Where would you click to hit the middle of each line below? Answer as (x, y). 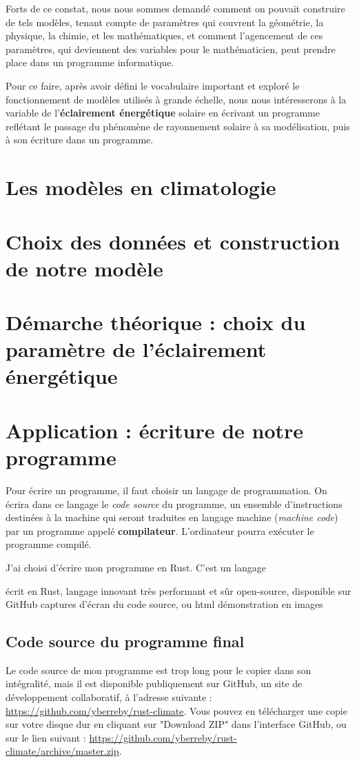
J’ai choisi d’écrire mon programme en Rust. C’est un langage (136, 567)
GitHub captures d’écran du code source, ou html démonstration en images (164, 604)
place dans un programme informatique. (90, 62)
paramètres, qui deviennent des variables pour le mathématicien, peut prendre (171, 49)
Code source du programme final (125, 641)
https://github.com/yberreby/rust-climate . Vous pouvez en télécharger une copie (176, 710)
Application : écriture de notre (155, 430)
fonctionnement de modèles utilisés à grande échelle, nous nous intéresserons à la (176, 99)
